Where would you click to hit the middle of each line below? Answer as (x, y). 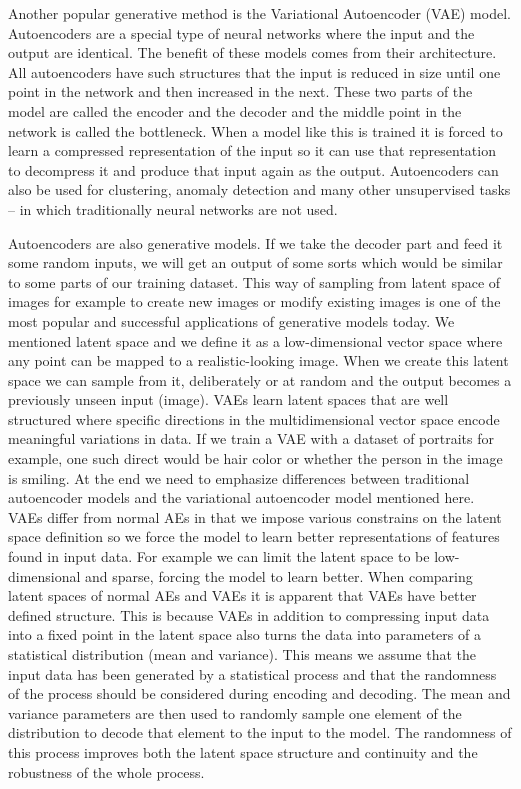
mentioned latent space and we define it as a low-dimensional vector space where (255, 340)
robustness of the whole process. (106, 771)
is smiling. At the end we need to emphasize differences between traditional (239, 477)
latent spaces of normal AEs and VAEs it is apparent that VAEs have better (242, 595)
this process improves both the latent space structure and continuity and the (243, 751)
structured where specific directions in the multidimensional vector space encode (254, 418)
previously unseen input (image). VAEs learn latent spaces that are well (228, 399)
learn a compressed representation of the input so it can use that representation (252, 150)
